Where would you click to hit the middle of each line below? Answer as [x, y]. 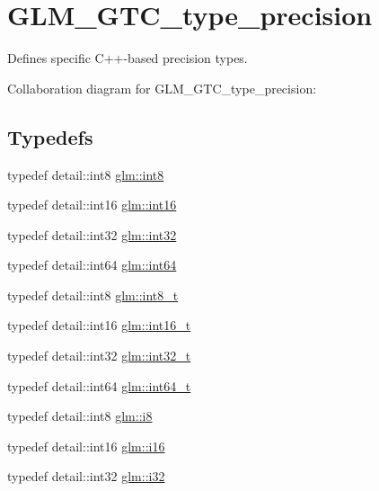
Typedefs [50, 136]
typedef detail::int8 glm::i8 [80, 416]
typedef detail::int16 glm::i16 [86, 446]
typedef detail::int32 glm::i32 [86, 476]
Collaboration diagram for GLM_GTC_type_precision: [162, 88]
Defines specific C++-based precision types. [128, 58]
